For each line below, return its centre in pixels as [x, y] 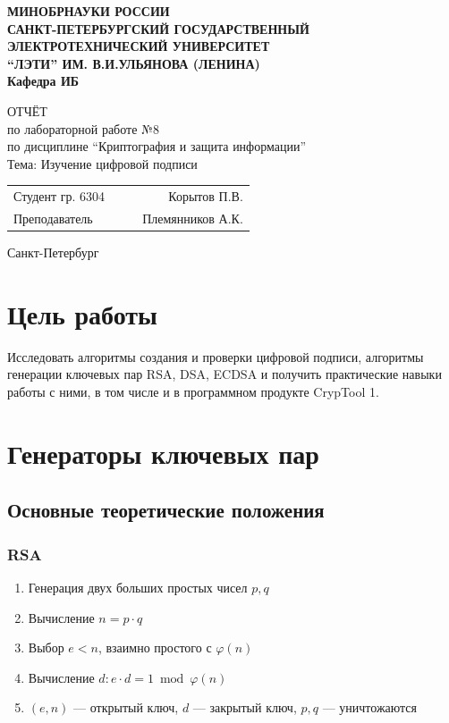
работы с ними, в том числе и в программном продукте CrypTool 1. [193, 391]
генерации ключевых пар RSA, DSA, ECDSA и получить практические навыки [224, 374]
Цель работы [82, 313]
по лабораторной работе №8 [83, 128]
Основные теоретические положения [166, 510]
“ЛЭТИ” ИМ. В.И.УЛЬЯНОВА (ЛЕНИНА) [134, 63]
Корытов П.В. [206, 196]
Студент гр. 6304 [59, 196]
